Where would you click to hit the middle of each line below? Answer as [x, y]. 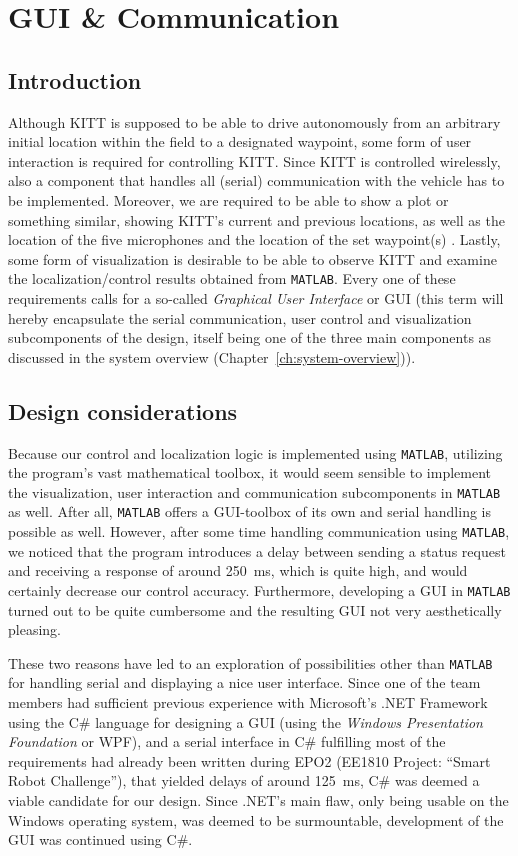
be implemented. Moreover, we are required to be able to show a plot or [228, 199]
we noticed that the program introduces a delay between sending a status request [257, 550]
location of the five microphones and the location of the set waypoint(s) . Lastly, [254, 239]
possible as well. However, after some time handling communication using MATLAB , [259, 531]
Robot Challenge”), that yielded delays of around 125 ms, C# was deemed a [244, 780]
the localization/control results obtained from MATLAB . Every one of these [232, 278]
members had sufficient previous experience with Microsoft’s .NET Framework [248, 702]
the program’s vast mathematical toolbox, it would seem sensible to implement [250, 472]
